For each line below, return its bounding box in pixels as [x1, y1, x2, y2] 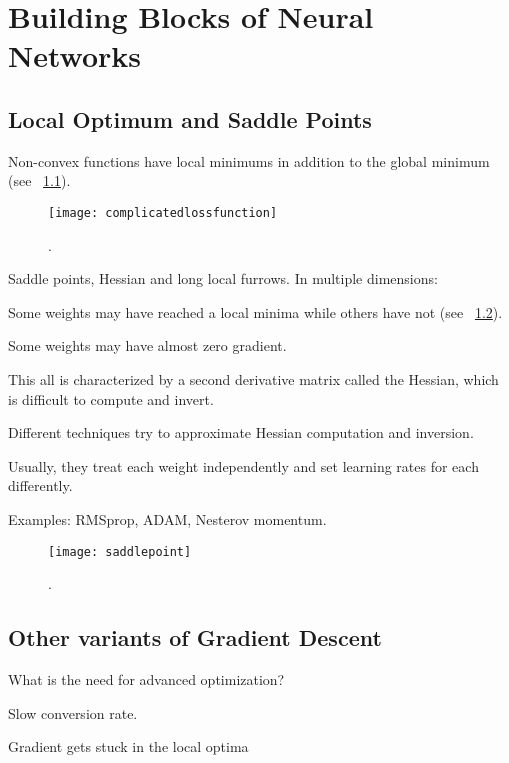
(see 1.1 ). [8, 170, 71, 191]
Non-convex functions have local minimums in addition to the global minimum [8, 150, 490, 171]
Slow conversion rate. [8, 702, 138, 723]
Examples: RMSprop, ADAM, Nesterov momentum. [8, 508, 327, 529]
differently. [8, 475, 73, 496]
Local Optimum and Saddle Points [8, 103, 372, 134]
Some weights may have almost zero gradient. [8, 335, 287, 356]
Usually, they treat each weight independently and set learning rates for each [8, 455, 479, 476]
